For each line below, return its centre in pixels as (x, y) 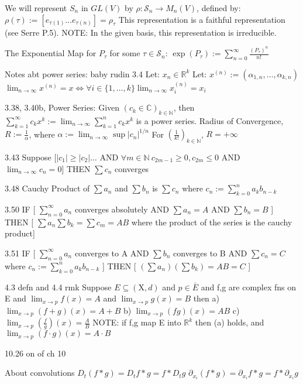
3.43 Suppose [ (31, 157)
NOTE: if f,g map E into (137, 322)
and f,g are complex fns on (249, 287)
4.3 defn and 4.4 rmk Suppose (58, 287)
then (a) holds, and (230, 322)
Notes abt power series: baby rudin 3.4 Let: (82, 73)
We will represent (36, 8)
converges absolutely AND (122, 209)
